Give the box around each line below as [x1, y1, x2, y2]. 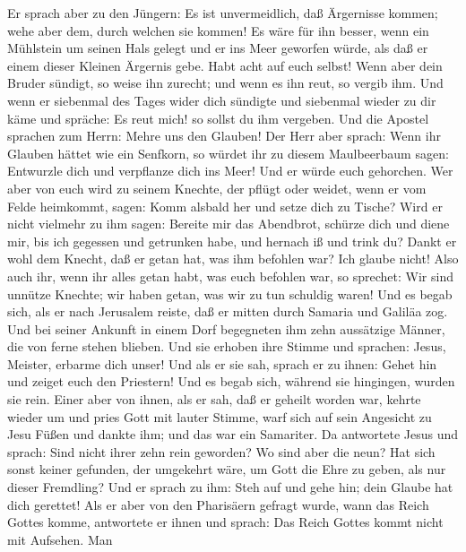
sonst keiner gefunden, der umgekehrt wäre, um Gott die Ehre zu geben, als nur [7, 460, 446, 479]
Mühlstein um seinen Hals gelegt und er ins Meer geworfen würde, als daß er [7, 39, 428, 57]
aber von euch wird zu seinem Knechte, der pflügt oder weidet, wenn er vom [7, 178, 427, 197]
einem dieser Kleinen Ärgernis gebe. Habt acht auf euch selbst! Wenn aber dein [7, 56, 443, 74]
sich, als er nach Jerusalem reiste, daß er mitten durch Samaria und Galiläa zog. [7, 302, 448, 321]
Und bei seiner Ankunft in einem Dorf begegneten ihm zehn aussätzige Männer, [7, 319, 445, 338]
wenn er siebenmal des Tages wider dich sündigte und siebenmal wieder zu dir [7, 91, 436, 109]
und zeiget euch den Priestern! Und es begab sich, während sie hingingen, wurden [7, 372, 455, 391]
